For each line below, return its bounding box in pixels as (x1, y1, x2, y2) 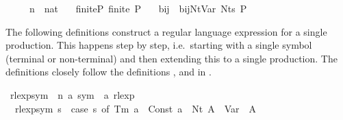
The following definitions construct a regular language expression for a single (5, 24, 327, 38)
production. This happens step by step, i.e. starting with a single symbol (5, 38, 312, 52)
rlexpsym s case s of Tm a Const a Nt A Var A (14, 101, 257, 115)
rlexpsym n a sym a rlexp (10, 87, 135, 101)
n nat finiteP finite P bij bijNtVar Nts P (29, 1, 247, 15)
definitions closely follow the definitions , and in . (5, 64, 212, 79)
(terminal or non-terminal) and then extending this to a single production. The (5, 51, 338, 65)
